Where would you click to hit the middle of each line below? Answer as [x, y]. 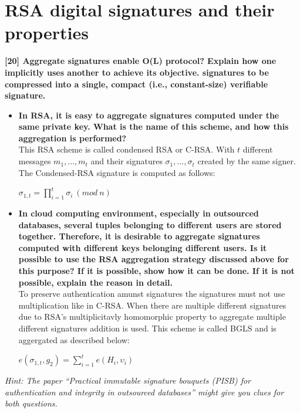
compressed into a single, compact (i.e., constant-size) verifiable [136, 84]
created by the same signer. [247, 161]
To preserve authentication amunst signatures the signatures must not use [152, 294]
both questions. [31, 403]
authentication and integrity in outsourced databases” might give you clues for [144, 392]
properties [47, 33]
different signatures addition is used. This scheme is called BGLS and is [147, 328]
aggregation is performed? [73, 138]
